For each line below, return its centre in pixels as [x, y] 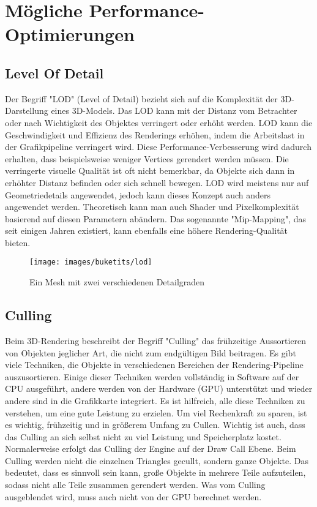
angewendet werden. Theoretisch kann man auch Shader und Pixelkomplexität [152, 207]
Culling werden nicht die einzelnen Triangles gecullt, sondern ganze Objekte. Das [157, 460]
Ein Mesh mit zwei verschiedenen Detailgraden [117, 282]
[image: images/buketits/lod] [91, 262]
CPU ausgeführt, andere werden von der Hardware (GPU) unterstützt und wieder [159, 389]
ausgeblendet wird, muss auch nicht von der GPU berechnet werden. [133, 496]
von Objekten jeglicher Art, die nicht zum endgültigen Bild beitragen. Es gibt [151, 352]
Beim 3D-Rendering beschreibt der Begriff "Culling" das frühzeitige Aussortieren [156, 340]
